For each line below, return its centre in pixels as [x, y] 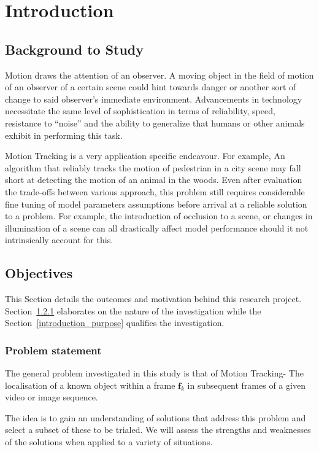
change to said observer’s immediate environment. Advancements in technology [154, 99]
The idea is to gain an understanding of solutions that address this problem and [156, 417]
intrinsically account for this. [59, 240]
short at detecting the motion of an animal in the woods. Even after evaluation [154, 180]
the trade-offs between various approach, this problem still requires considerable [155, 191]
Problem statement [53, 350]
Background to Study [75, 49]
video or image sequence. [52, 397]
